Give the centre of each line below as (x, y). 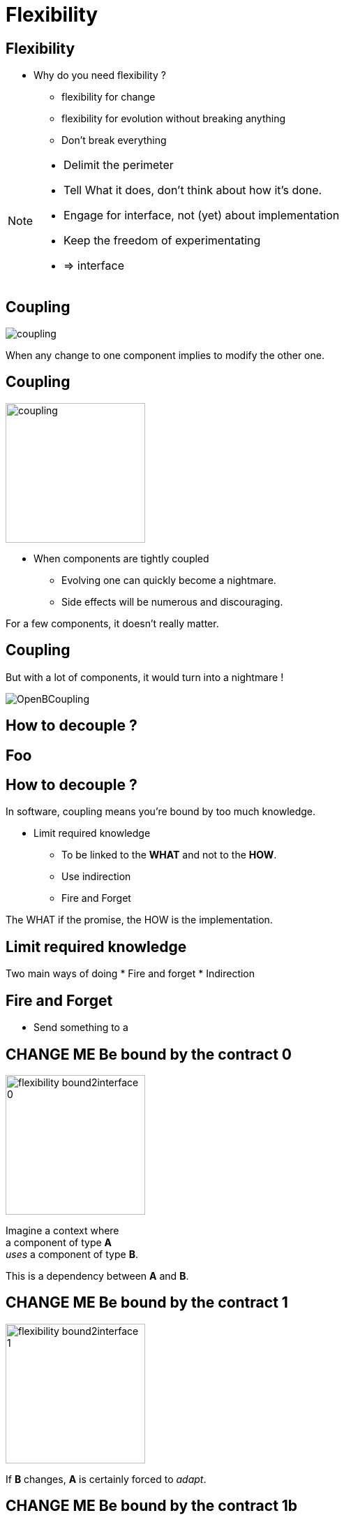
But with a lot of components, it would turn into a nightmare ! (145, 677)
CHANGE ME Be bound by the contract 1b (152, 1506)
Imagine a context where (62, 1230)
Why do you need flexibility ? (100, 75)
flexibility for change (109, 97)
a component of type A (59, 1242)
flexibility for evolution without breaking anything (173, 119)
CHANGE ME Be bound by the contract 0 (149, 1054)
